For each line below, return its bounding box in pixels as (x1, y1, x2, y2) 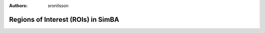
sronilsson (48, 3, 69, 8)
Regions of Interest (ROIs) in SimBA (9, 15, 120, 24)
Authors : (9, 3, 28, 8)
